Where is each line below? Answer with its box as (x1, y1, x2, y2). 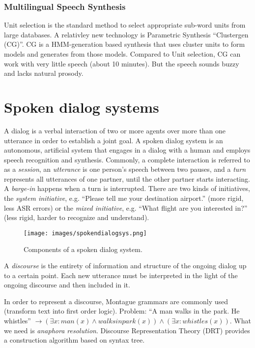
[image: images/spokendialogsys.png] (24, 229, 147, 237)
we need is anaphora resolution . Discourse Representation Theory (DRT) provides (4, 325, 250, 335)
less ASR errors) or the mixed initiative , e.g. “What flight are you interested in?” (4, 202, 248, 213)
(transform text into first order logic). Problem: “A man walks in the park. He (4, 306, 240, 316)
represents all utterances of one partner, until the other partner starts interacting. (4, 173, 250, 184)
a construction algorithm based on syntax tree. (4, 335, 145, 345)
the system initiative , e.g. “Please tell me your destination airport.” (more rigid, (4, 193, 244, 203)
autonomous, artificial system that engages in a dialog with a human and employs (4, 145, 251, 155)
